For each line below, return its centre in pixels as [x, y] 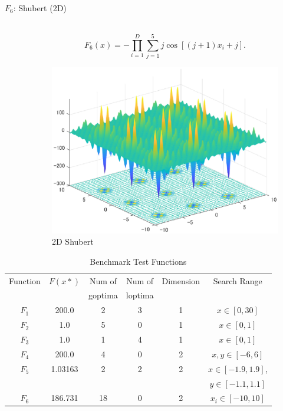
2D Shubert [73, 241]
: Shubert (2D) [40, 8]
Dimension [181, 280]
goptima [103, 295]
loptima [140, 295]
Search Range [238, 280]
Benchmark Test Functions [138, 261]
